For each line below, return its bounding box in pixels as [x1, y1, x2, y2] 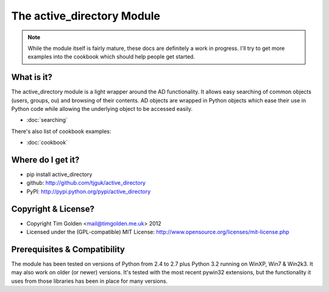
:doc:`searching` [26, 116, 68, 124]
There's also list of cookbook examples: [11, 127, 111, 135]
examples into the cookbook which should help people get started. [27, 53, 195, 60]
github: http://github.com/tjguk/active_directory [26, 179, 146, 187]
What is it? [11, 72, 53, 82]
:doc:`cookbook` [26, 139, 68, 146]
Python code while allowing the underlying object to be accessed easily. [11, 105, 193, 113]
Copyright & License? [11, 204, 94, 214]
